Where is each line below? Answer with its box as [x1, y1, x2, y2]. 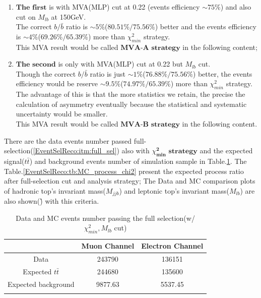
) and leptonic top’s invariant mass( [119, 185, 229, 196]
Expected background [8, 278, 75, 289]
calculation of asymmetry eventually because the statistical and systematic [16, 98, 247, 109]
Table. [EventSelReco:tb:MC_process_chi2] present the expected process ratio [4, 165, 244, 176]
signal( [4, 155, 25, 166]
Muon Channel [81, 241, 135, 251]
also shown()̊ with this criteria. [4, 196, 99, 206]
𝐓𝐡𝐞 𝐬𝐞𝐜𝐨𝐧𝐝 [16, 61, 56, 69]
